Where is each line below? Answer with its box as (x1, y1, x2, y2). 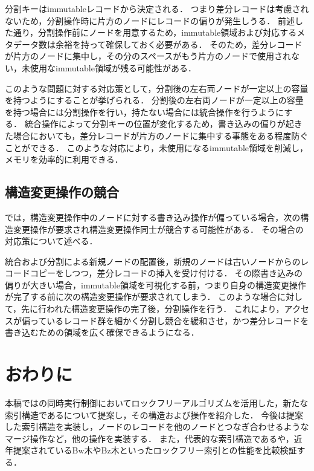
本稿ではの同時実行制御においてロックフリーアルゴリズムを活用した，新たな (5, 396, 309, 409)
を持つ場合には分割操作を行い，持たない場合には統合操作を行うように (5, 105, 284, 118)
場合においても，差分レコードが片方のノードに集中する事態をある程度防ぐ (13, 129, 309, 141)
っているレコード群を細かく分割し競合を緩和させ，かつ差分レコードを (30, 314, 309, 326)
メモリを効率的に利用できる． (5, 153, 123, 166)
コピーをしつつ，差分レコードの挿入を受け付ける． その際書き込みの (30, 267, 303, 279)
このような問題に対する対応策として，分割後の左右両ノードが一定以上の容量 (5, 82, 309, 94)
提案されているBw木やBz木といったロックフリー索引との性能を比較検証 (13, 444, 297, 456)
